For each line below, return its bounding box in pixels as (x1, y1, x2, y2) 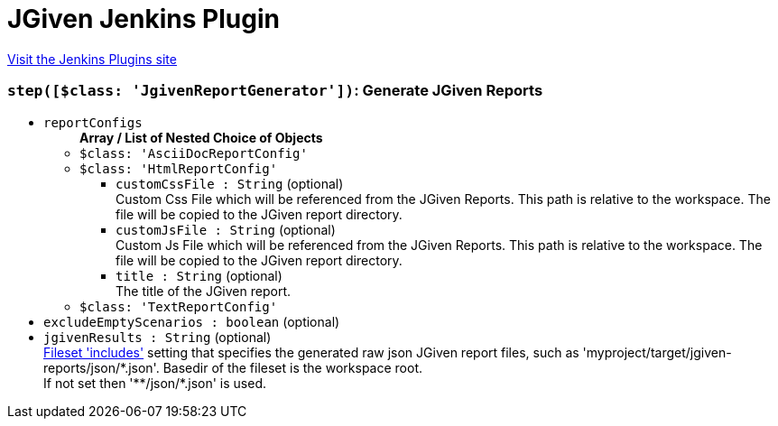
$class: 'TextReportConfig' (79, 299, 278, 314)
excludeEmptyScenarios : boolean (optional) (43, 313, 340, 329)
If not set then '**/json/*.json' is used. (43, 375, 266, 391)
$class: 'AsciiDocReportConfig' (79, 145, 308, 161)
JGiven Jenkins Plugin (7, 4, 280, 34)
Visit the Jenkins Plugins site (7, 51, 177, 67)
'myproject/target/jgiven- (582, 344, 732, 360)
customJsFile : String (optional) (116, 221, 336, 237)
